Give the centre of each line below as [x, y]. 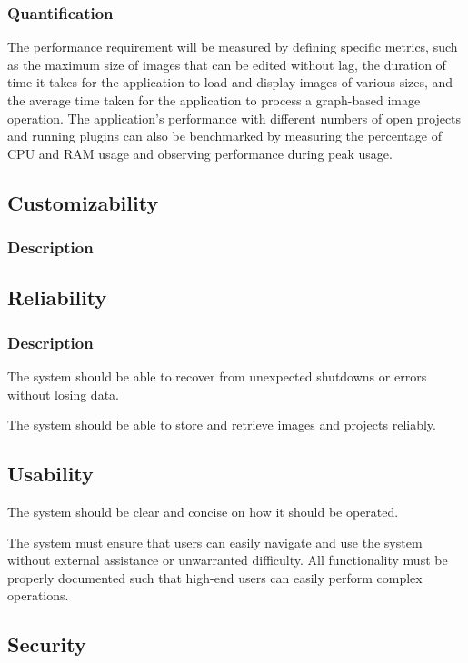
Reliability [57, 297]
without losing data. [63, 394]
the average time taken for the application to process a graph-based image [214, 100]
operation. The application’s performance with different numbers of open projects [234, 118]
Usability [50, 474]
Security [47, 644]
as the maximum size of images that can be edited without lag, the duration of [227, 64]
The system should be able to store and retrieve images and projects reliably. [222, 425]
